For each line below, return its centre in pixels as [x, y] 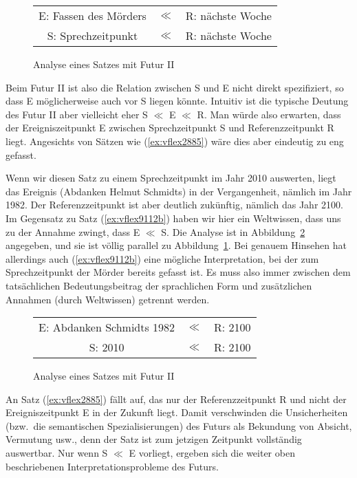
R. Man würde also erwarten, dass [269, 114]
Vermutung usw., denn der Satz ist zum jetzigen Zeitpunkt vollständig [154, 439]
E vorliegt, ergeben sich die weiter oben [212, 453]
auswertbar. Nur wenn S [57, 453]
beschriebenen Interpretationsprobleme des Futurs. [112, 466]
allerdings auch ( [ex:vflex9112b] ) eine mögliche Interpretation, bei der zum [162, 258]
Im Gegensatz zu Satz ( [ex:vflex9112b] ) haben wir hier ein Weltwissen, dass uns [173, 218]
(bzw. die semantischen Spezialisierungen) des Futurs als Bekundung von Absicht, [179, 425]
